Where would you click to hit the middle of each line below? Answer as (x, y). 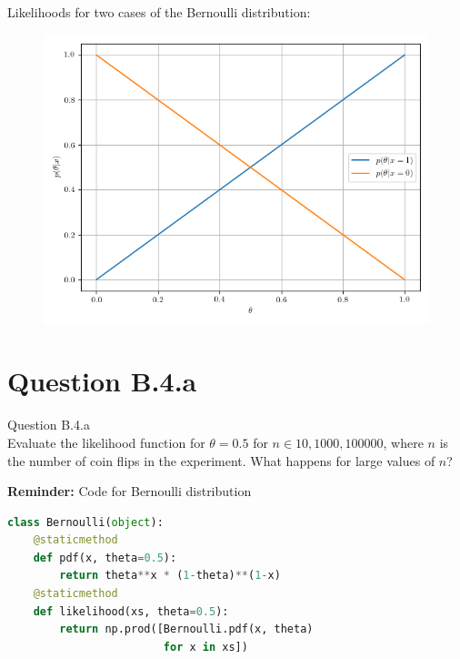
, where (403, 442)
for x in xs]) (205, 647)
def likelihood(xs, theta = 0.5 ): (131, 611)
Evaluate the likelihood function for (106, 442)
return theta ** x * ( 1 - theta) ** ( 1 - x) (170, 576)
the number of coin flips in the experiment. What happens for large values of (221, 460)
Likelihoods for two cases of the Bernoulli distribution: (159, 12)
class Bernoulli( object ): (85, 522)
